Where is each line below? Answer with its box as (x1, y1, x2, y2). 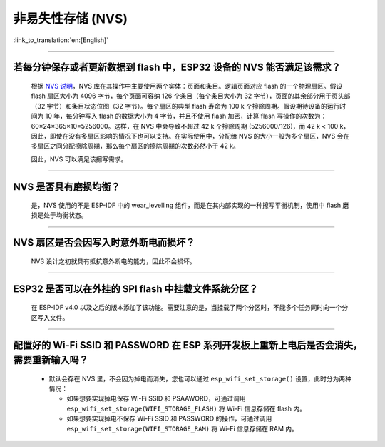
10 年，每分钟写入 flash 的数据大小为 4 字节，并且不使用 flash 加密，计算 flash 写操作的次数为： (45, 111, 327, 121)
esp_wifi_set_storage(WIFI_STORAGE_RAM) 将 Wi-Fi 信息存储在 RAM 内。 (66, 424, 299, 433)
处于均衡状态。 (43, 211, 88, 219)
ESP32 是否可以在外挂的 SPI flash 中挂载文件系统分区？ (13, 283, 259, 295)
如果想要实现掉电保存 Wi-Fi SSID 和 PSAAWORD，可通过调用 (66, 394, 246, 403)
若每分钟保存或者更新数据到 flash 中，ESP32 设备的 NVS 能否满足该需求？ (13, 61, 342, 74)
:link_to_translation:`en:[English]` (13, 36, 109, 44)
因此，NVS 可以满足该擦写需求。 (31, 154, 128, 164)
